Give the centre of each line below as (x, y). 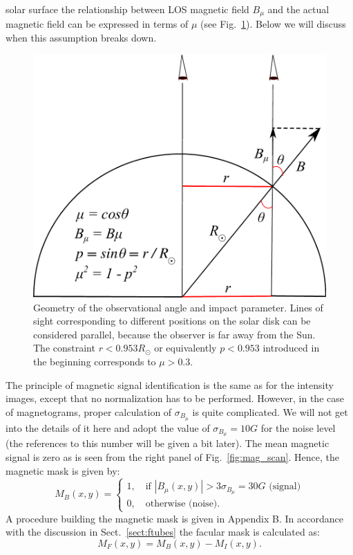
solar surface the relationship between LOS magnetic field (127, 9)
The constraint (64, 348)
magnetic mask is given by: (63, 470)
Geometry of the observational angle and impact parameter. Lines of (178, 307)
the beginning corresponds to (95, 361)
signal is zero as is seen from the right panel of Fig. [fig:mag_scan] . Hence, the (172, 457)
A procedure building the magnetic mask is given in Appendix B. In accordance (174, 518)
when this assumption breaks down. (81, 38)
